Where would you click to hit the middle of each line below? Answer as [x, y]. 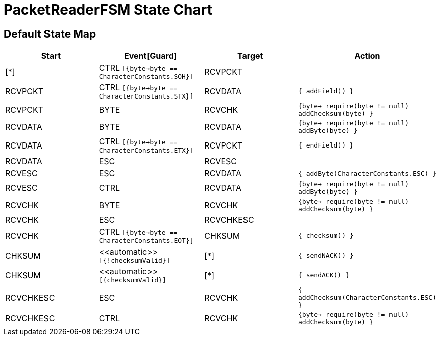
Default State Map [50, 34]
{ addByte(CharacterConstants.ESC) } [367, 173]
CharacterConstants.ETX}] [146, 151]
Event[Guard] [151, 56]
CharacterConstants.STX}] [146, 96]
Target [250, 56]
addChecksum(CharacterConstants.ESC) [367, 298]
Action [367, 56]
